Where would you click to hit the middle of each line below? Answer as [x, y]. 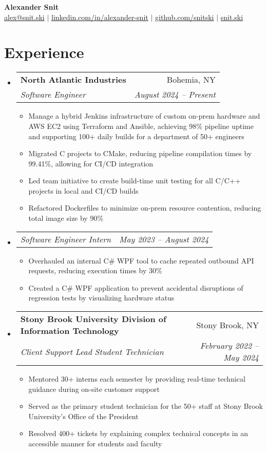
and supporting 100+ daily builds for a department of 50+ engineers [136, 136]
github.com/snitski [185, 17]
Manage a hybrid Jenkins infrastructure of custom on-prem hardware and [144, 116]
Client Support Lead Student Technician [92, 351]
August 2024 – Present [175, 95]
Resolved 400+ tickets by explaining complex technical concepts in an [138, 433]
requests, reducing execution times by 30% [95, 270]
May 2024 [241, 357]
